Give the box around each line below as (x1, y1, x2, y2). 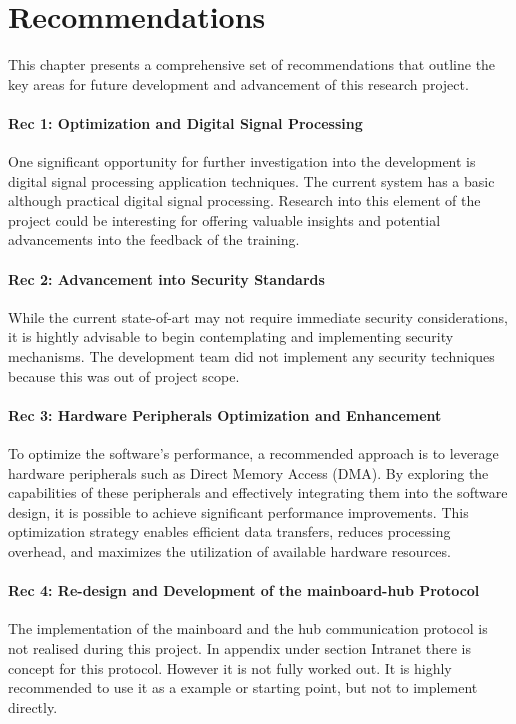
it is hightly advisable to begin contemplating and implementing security (8, 326, 454, 347)
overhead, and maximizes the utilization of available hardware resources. (8, 541, 451, 562)
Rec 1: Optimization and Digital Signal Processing (8, 112, 363, 133)
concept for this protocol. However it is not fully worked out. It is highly (8, 657, 452, 678)
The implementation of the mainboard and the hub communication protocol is (8, 618, 488, 639)
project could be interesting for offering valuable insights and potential (8, 209, 441, 230)
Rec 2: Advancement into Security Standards (8, 268, 325, 289)
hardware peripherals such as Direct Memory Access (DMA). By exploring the (8, 462, 489, 483)
